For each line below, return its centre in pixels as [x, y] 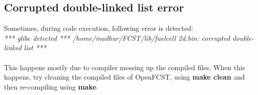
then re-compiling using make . [51, 86]
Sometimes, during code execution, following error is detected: [99, 28]
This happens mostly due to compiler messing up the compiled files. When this [125, 67]
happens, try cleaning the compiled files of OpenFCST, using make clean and [125, 77]
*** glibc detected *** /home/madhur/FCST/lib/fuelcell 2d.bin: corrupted [117, 38]
